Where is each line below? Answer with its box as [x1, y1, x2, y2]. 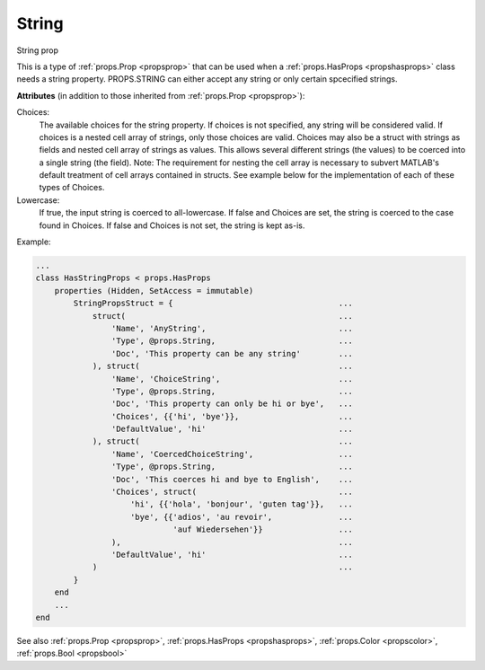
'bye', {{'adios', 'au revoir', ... [130, 512, 354, 522]
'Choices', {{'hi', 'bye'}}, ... [110, 411, 354, 421]
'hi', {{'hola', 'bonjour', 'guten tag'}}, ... [130, 499, 354, 509]
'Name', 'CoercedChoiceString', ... [110, 449, 354, 459]
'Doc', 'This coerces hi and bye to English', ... [110, 474, 354, 484]
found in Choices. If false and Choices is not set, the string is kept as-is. [39, 220, 305, 231]
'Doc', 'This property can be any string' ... [110, 348, 354, 358]
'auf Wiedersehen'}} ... [172, 525, 354, 534]
